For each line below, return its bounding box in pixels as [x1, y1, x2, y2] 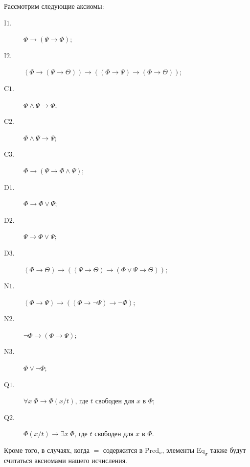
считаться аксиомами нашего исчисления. [4, 455, 127, 465]
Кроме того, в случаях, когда [4, 445, 90, 455]
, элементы [162, 445, 195, 455]
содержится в [103, 445, 143, 455]
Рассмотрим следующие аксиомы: [4, 1, 104, 11]
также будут [210, 445, 246, 455]
